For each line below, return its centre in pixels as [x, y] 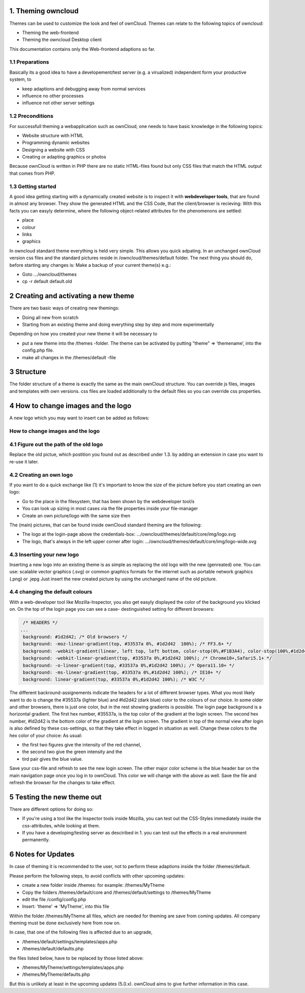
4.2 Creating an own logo [41, 475]
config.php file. [38, 350]
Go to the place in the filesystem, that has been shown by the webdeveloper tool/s [108, 501]
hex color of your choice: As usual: [46, 735]
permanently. [36, 840]
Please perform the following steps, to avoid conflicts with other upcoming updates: [97, 876]
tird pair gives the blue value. [53, 759]
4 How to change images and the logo [70, 406]
